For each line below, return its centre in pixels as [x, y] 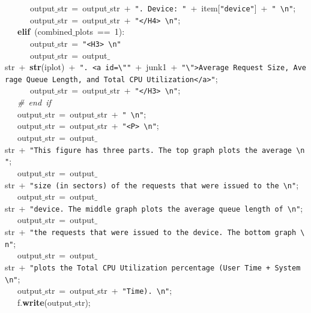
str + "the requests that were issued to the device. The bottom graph [151, 232]
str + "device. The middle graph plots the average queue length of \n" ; [154, 208]
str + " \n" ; [122, 114]
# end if [34, 102]
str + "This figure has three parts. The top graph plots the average [149, 149]
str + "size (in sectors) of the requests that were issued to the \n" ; [152, 184]
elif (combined [45, 31]
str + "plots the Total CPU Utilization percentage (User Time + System [153, 267]
